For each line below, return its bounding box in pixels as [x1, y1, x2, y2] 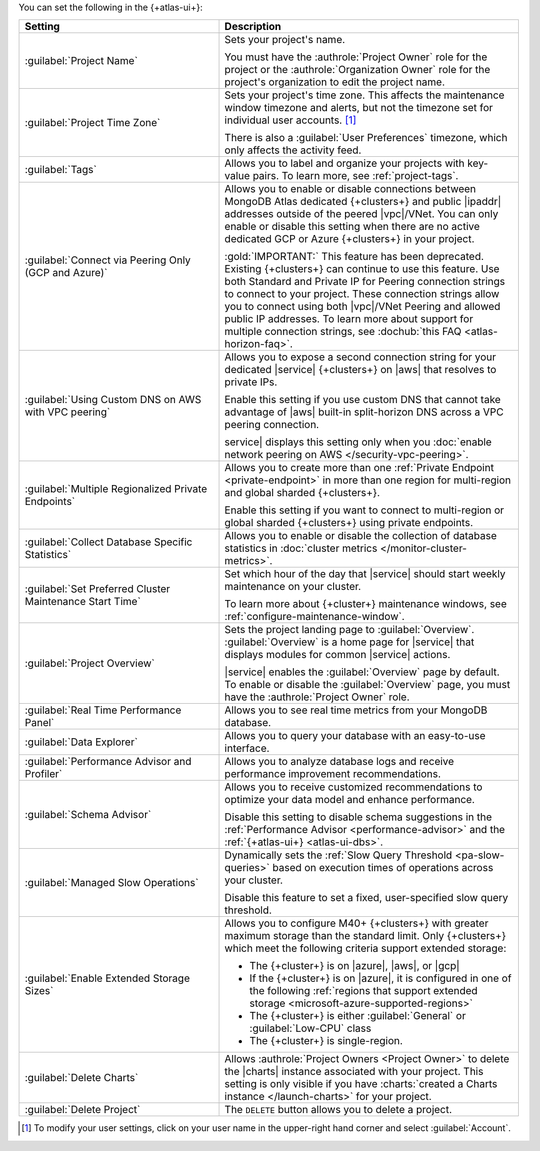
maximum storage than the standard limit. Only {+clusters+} [224, 929, 507, 943]
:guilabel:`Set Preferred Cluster [24, 582, 171, 596]
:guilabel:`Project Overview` [24, 656, 155, 670]
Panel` [24, 716, 55, 730]
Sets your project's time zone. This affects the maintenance [224, 88, 505, 102]
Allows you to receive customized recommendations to [224, 780, 483, 794]
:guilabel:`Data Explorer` [24, 735, 139, 749]
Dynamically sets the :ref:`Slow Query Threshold [224, 848, 453, 862]
